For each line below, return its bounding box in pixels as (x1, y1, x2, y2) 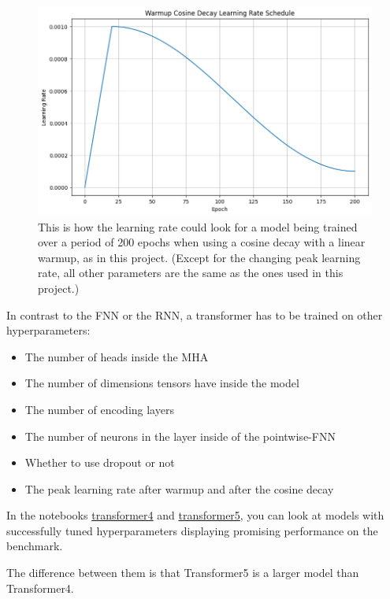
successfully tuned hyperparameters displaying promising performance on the (6, 522, 378, 538)
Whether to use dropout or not (24, 454, 175, 471)
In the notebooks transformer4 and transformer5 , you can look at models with (6, 507, 384, 523)
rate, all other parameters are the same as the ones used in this (38, 264, 344, 281)
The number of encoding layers (24, 401, 174, 417)
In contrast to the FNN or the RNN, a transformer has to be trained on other (6, 306, 383, 323)
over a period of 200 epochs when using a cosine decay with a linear (38, 234, 366, 250)
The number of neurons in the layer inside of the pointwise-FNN (24, 427, 336, 444)
